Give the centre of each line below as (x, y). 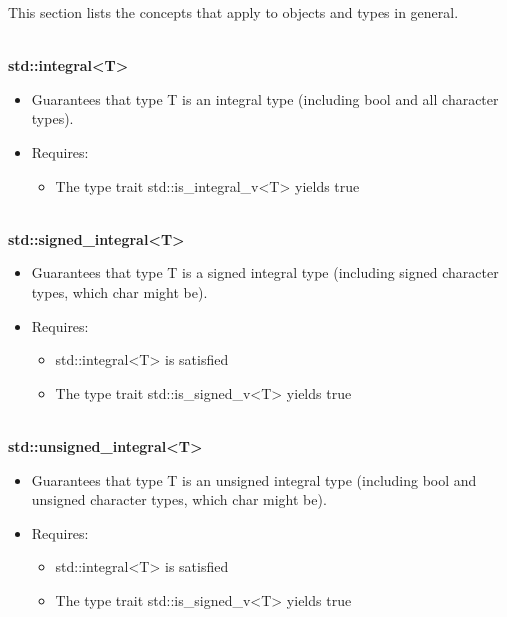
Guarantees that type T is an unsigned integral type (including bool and (254, 479)
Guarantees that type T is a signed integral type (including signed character (265, 272)
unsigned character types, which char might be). (179, 499)
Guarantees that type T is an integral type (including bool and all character (265, 98)
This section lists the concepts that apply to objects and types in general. (233, 12)
